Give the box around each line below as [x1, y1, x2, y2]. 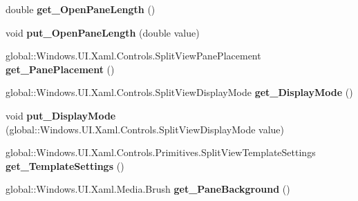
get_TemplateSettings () [6, 158, 124, 173]
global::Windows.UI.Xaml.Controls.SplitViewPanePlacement [6, 48, 261, 63]
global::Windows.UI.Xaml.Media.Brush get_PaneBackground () [6, 182, 290, 196]
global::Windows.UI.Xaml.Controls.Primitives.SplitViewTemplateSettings [6, 145, 316, 160]
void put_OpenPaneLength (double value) [6, 25, 200, 39]
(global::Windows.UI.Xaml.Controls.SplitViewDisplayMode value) [6, 122, 285, 136]
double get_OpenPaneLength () [6, 2, 156, 16]
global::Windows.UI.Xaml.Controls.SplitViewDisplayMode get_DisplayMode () [6, 85, 353, 99]
